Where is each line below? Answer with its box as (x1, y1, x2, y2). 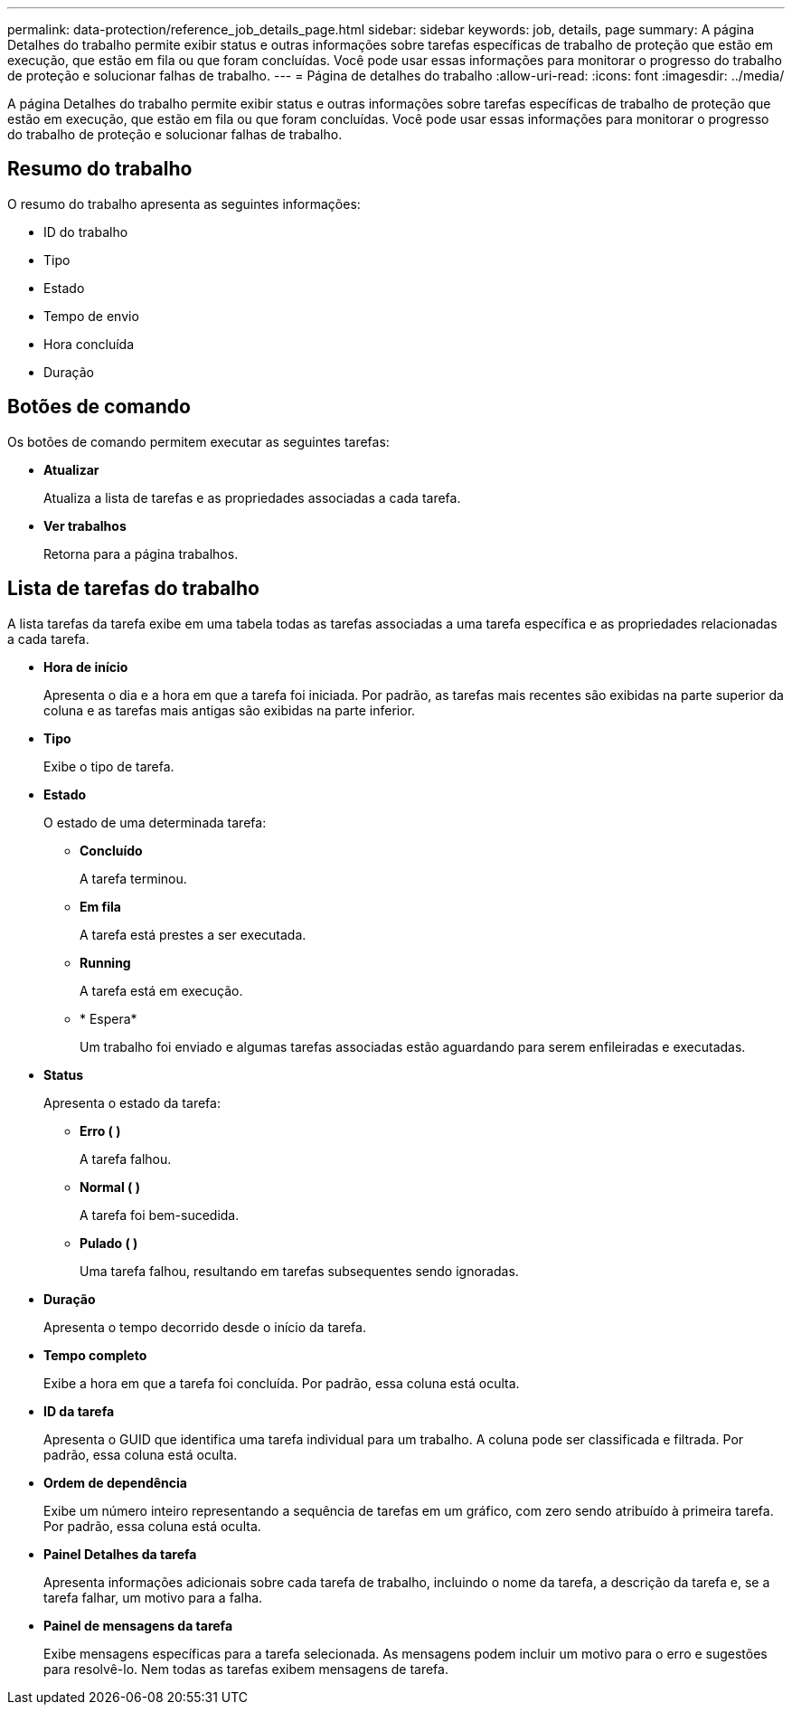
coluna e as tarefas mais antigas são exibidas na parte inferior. (43, 702, 416, 718)
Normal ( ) (80, 1178, 140, 1195)
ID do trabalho (43, 223, 128, 240)
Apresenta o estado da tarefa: (43, 1094, 221, 1111)
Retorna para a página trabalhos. (43, 545, 239, 562)
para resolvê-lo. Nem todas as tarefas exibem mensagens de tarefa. (43, 1660, 448, 1677)
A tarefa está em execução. (80, 982, 243, 998)
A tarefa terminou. (80, 870, 187, 886)
